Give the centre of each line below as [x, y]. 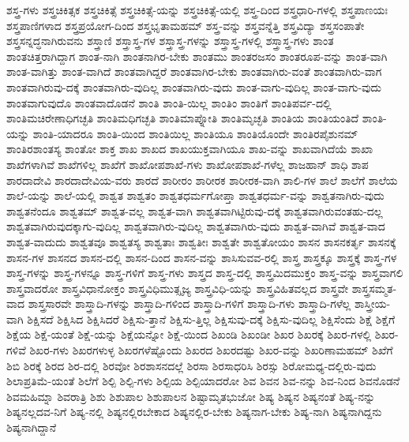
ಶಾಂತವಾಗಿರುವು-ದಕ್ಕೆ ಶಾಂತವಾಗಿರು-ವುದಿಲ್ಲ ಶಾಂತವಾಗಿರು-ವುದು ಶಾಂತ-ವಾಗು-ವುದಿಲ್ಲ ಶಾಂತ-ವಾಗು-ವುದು [194, 86]
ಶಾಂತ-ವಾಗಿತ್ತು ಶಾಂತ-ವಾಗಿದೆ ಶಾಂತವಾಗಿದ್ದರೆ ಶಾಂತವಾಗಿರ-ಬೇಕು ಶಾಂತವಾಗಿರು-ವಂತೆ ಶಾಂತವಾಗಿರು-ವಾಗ [194, 71]
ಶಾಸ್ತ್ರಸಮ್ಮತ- [374, 288]
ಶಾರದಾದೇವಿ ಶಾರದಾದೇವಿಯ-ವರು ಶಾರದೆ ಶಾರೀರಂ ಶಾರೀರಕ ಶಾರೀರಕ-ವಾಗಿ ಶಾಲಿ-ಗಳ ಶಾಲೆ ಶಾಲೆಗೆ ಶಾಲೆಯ [202, 180]
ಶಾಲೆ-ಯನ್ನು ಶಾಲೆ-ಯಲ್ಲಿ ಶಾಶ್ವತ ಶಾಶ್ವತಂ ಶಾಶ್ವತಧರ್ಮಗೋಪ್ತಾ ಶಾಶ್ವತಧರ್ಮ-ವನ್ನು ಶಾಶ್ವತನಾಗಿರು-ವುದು [195, 195]
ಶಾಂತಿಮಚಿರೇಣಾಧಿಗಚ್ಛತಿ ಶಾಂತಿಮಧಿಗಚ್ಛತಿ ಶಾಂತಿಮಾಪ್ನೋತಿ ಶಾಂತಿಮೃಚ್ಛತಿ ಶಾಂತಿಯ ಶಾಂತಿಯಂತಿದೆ [183, 118]
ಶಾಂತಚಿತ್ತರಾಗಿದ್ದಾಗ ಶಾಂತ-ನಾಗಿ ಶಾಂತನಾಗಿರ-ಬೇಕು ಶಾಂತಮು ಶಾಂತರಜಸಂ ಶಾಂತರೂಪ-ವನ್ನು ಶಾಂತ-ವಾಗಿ [197, 56]
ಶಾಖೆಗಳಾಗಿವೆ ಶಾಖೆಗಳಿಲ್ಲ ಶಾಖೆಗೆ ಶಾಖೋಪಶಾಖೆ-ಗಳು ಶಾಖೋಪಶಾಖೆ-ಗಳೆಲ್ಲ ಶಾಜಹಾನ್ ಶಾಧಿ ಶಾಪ [188, 164]
